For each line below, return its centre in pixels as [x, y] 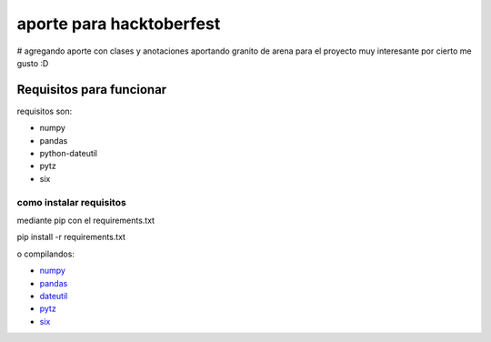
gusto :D [33, 63]
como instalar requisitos [71, 202]
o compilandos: [45, 254]
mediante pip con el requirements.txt [85, 220]
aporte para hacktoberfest [119, 24]
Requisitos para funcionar [92, 90]
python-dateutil [69, 154]
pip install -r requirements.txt [71, 237]
